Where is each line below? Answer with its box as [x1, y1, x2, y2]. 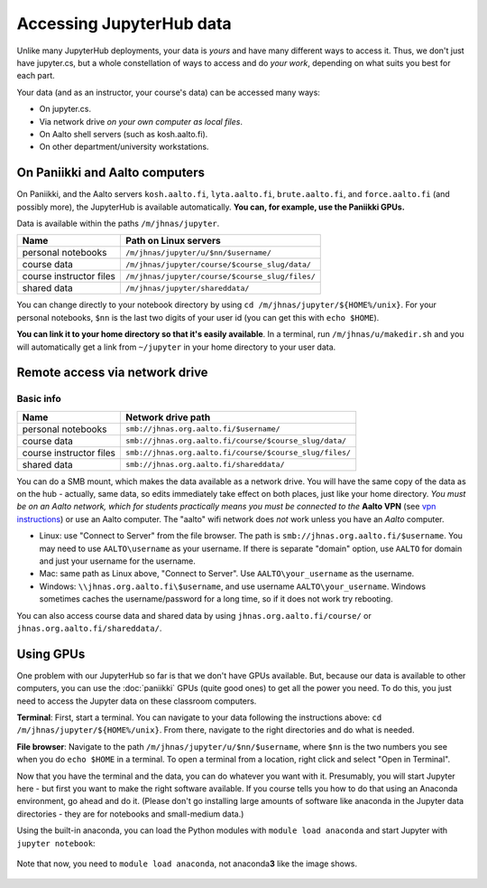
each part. [16, 70, 56, 81]
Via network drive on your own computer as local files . [39, 116, 243, 126]
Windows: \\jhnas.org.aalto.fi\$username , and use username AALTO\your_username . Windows [39, 581, 427, 592]
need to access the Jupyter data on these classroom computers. [16, 696, 257, 706]
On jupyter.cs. [39, 104, 92, 115]
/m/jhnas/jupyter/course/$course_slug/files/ [124, 271, 316, 281]
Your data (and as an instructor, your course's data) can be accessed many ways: [16, 87, 320, 98]
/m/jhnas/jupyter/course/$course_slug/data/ [124, 259, 311, 269]
